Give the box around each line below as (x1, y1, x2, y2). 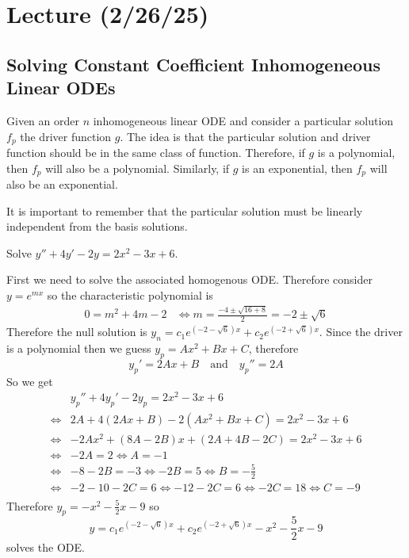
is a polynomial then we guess (6, 339, 151, 356)
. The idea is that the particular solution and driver (120, 128, 371, 144)
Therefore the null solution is (6, 323, 147, 340)
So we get (6, 373, 53, 389)
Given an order (6, 112, 79, 128)
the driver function (20, 128, 112, 144)
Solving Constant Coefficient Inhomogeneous (6, 52, 380, 76)
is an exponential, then (242, 159, 353, 176)
